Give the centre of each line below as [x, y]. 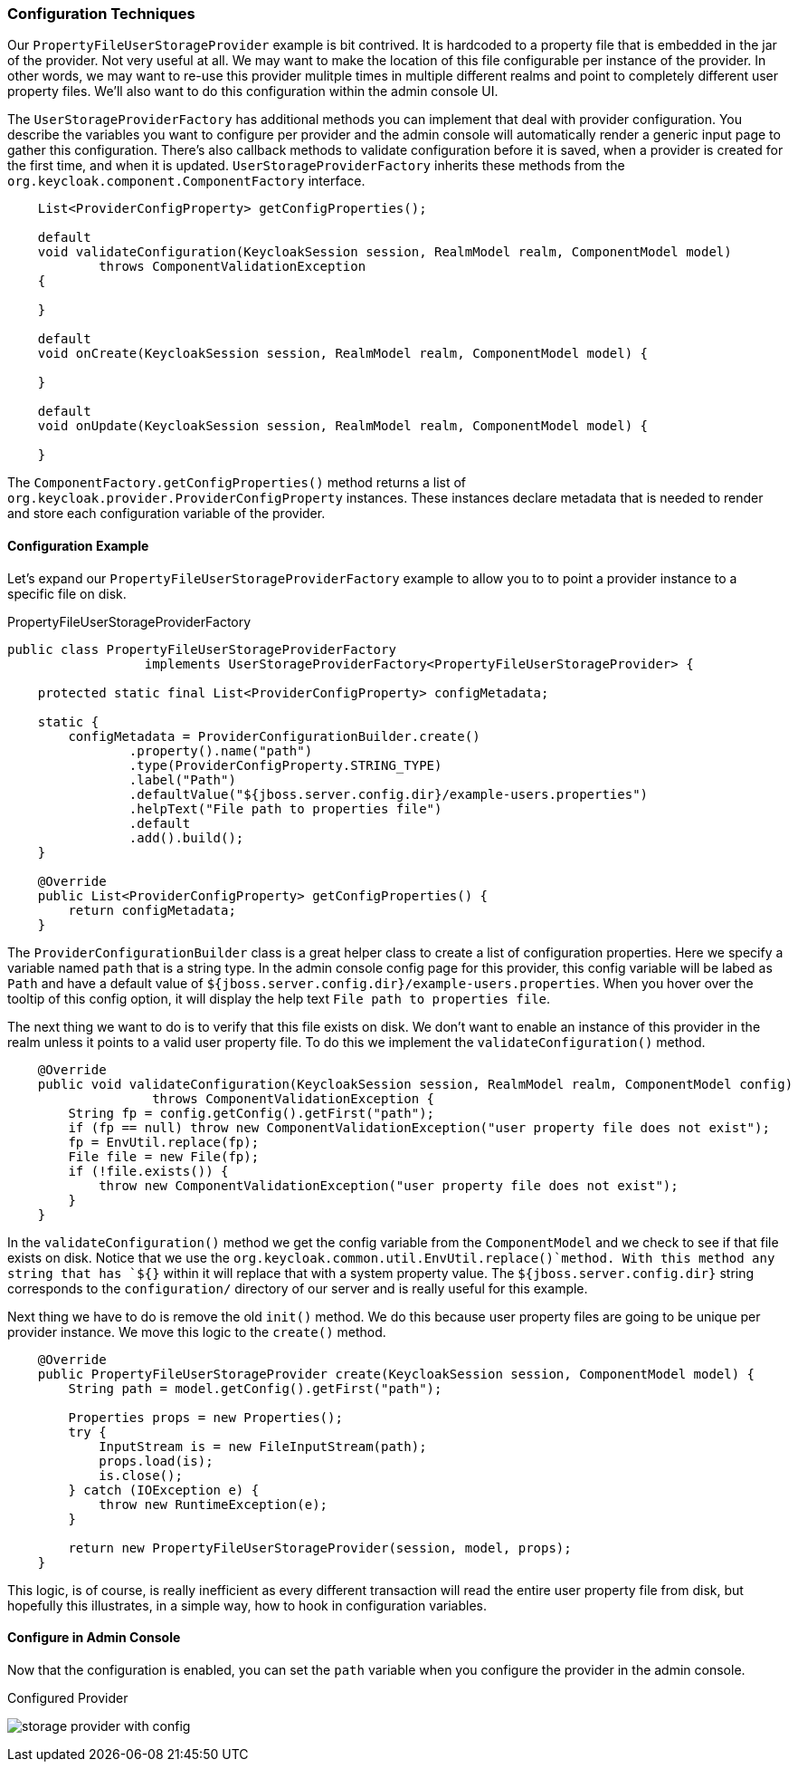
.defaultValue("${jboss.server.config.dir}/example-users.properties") [389, 794]
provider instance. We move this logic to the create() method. [197, 1332]
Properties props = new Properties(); [205, 1417]
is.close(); [141, 1475]
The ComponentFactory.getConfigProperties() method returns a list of [237, 483]
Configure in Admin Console [94, 1638]
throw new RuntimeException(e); [214, 1504]
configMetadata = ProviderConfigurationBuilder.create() [274, 736]
